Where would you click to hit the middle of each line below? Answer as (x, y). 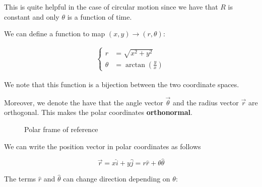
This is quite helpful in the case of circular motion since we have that (111, 7)
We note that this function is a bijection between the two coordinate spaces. (122, 84)
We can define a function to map (55, 34)
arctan (135, 65)
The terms (20, 179)
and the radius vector (206, 102)
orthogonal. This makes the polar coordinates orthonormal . (98, 112)
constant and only (32, 16)
